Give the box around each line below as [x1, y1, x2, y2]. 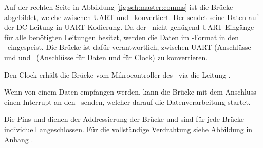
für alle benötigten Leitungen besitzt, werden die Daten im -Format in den [4, 31, 239, 42]
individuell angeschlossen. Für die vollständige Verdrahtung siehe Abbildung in [4, 123, 253, 134]
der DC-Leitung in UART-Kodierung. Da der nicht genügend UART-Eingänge [4, 22, 254, 32]
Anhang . [4, 134, 33, 144]
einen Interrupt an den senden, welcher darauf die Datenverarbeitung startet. [4, 96, 251, 107]
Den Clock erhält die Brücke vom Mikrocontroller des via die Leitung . [4, 69, 231, 80]
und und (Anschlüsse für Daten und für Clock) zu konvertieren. [4, 51, 208, 62]
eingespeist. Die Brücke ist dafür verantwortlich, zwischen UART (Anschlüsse [7, 42, 251, 52]
